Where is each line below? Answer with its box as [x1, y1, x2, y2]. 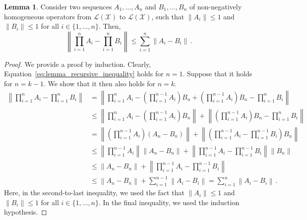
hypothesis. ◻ [4, 207, 47, 217]
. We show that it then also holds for [43, 78, 155, 88]
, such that [151, 11, 184, 21]
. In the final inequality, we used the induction [99, 197, 240, 207]
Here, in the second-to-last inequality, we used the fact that [4, 187, 184, 198]
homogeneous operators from [4, 11, 92, 21]
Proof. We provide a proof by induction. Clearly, [4, 58, 151, 69]
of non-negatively [189, 1, 242, 11]
